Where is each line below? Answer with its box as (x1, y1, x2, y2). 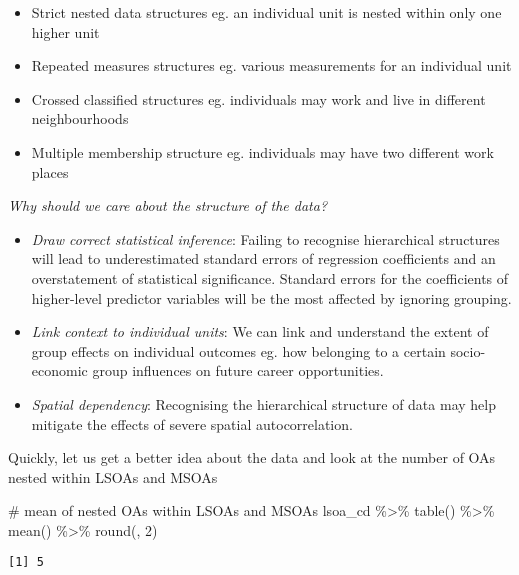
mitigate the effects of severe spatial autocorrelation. (31, 413, 353, 434)
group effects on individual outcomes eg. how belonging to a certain (31, 340, 446, 361)
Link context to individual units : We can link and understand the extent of (31, 321, 489, 342)
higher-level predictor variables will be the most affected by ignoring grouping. (31, 287, 512, 308)
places (31, 161, 69, 182)
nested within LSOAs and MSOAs (8, 466, 218, 487)
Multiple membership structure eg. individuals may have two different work (31, 141, 494, 162)
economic (31, 360, 88, 381)
